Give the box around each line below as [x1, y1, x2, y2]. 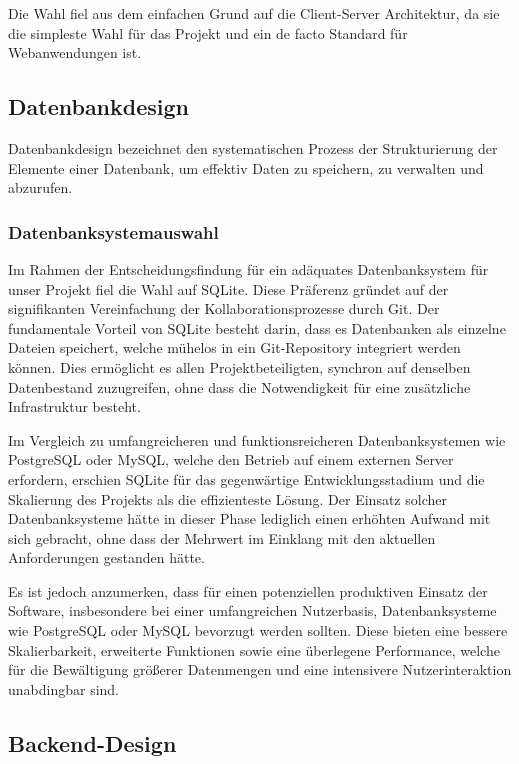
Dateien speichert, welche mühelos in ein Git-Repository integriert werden [8, 337, 461, 358]
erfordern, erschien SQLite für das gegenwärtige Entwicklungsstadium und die [8, 468, 485, 489]
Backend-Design [8, 727, 177, 758]
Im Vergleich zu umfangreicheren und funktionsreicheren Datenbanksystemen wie [8, 429, 506, 450]
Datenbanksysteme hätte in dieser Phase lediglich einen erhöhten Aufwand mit [8, 508, 491, 529]
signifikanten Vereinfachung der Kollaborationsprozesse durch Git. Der [8, 298, 440, 319]
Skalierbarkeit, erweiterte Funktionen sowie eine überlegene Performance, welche [8, 639, 500, 660]
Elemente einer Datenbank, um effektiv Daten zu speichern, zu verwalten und [8, 157, 484, 178]
